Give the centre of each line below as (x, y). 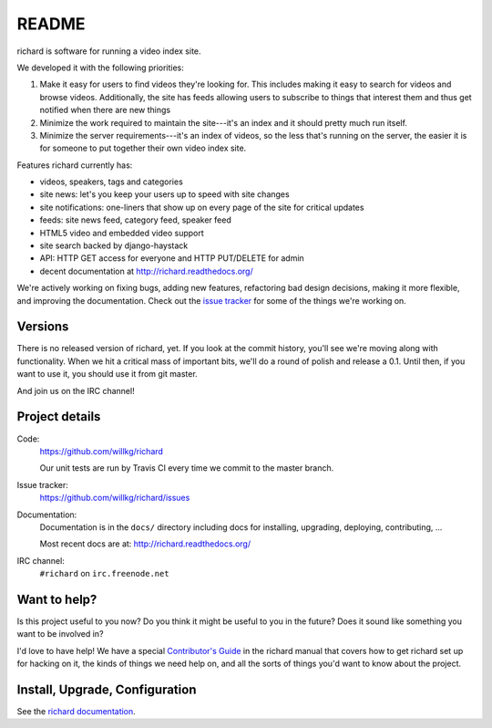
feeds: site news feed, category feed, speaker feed (135, 220)
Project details (59, 416)
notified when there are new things (105, 110)
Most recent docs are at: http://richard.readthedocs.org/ (145, 544)
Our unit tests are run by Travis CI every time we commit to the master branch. (187, 468)
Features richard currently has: (75, 165)
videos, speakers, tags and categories (112, 182)
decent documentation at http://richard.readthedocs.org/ (147, 271)
